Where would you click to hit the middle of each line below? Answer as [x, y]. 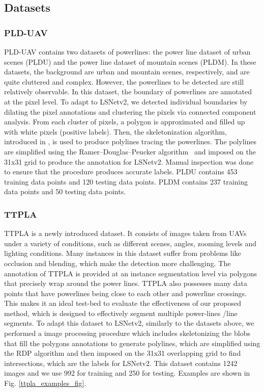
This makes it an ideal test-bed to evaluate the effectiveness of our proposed [123, 303]
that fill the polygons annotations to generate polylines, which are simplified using [132, 343]
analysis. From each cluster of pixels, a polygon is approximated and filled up [125, 122]
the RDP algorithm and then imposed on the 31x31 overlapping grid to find [123, 353]
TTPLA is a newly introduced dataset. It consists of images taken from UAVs [125, 233]
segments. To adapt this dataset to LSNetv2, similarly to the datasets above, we [129, 323]
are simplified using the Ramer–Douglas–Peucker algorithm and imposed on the [130, 151]
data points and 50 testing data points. [65, 191]
